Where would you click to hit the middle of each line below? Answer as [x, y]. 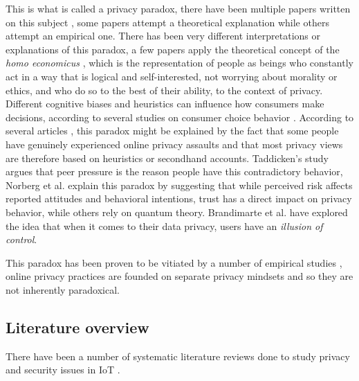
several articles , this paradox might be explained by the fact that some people [172, 131]
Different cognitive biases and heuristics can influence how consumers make [165, 104]
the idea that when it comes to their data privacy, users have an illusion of [164, 225]
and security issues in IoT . [63, 370]
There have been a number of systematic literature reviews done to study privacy [178, 356]
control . [21, 239]
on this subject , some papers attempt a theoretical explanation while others [167, 22]
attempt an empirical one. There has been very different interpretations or [163, 36]
